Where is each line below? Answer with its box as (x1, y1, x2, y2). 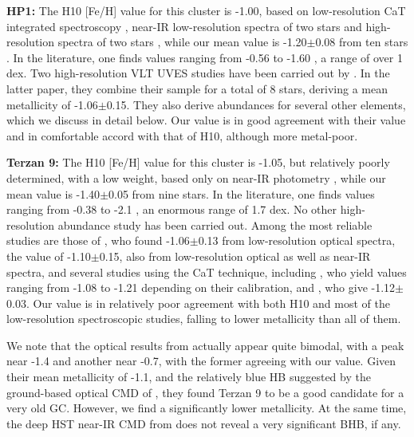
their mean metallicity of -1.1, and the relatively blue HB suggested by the (6, 368, 371, 385)
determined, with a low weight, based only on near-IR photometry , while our (6, 169, 386, 186)
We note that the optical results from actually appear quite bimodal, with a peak (6, 337, 404, 353)
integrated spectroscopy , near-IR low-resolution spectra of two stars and (6, 18, 362, 34)
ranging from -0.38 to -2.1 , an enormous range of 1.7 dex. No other (6, 201, 337, 218)
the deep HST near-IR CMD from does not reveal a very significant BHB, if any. (6, 415, 401, 431)
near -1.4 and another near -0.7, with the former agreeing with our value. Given (6, 352, 396, 369)
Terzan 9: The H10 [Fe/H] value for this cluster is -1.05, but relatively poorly (6, 154, 390, 171)
